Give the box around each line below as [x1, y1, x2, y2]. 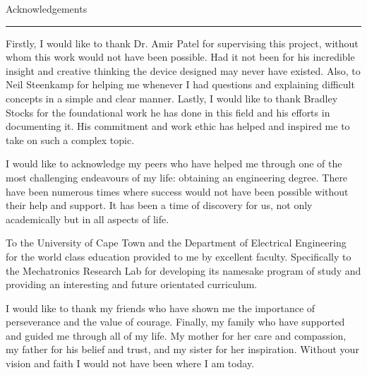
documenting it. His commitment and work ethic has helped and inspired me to [6, 119, 350, 133]
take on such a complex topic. [6, 132, 135, 147]
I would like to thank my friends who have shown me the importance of [6, 300, 315, 315]
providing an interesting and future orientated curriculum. [6, 277, 258, 292]
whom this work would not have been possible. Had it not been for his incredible [6, 49, 355, 64]
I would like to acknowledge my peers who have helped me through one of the [6, 156, 342, 171]
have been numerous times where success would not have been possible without [6, 184, 349, 198]
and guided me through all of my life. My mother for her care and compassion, [6, 328, 347, 343]
